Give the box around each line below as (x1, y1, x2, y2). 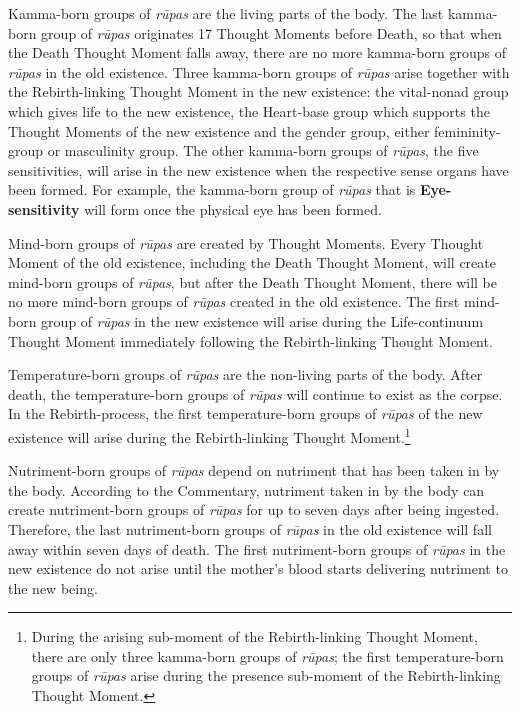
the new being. (8, 577, 98, 598)
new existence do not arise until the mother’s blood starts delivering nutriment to (8, 558, 508, 579)
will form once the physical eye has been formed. (84, 198, 382, 219)
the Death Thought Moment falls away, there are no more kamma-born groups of (8, 42, 506, 63)
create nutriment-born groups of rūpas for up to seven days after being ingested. (8, 499, 500, 520)
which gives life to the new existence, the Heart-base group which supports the (8, 100, 490, 121)
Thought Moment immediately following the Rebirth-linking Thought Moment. (8, 330, 493, 351)
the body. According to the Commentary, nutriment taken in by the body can (8, 479, 485, 500)
